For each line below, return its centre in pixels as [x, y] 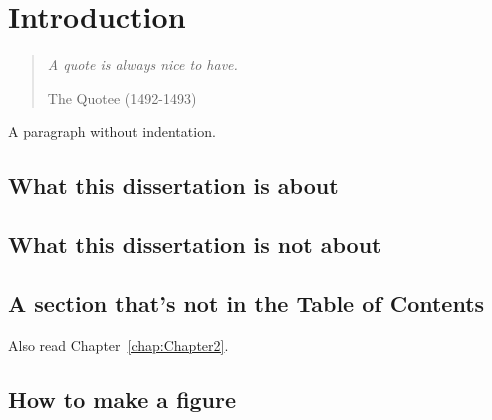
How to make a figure [122, 398]
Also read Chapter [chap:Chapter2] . [118, 344]
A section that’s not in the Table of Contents [246, 302]
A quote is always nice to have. [142, 64]
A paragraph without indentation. [112, 131]
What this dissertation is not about [195, 244]
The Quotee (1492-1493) [122, 97]
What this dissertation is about [173, 185]
